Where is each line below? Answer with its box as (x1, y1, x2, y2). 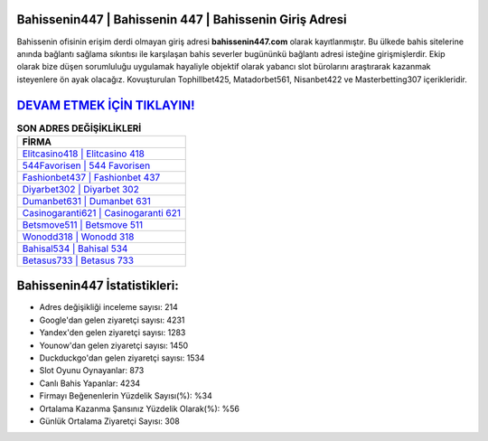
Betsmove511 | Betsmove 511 (22, 218, 144, 230)
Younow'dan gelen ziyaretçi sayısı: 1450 (39, 340, 189, 351)
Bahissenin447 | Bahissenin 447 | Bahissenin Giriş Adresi (16, 12, 347, 27)
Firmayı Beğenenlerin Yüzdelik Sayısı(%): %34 (39, 390, 212, 401)
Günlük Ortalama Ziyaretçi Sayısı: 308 (39, 416, 180, 427)
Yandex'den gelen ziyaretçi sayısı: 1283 (39, 327, 186, 338)
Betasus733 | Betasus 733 (22, 254, 135, 267)
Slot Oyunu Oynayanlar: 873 (39, 365, 145, 376)
